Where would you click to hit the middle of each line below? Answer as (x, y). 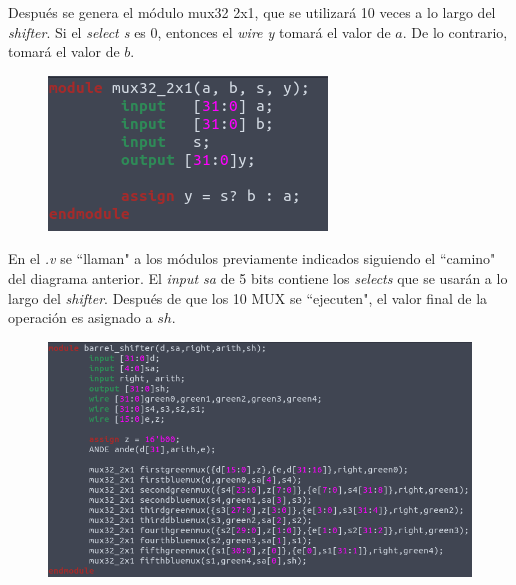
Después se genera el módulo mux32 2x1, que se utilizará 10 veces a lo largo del (252, 12)
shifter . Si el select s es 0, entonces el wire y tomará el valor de (199, 31)
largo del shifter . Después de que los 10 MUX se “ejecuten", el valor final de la (248, 297)
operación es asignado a (80, 317)
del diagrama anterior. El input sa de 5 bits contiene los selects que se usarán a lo (258, 277)
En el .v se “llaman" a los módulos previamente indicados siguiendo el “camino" (252, 258)
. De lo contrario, (455, 31)
